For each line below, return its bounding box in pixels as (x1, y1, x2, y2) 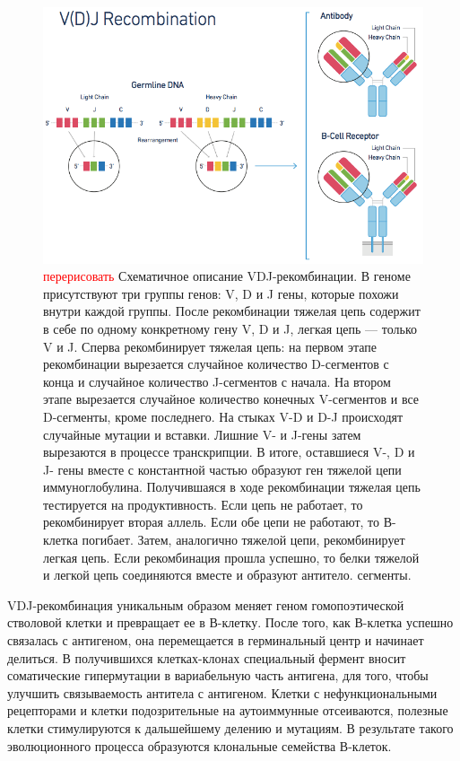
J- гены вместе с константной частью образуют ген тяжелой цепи (43, 459, 402, 478)
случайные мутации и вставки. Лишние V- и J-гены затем (43, 424, 361, 443)
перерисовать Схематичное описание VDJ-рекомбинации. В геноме (43, 267, 411, 285)
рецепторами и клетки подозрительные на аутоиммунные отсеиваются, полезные (7, 701, 448, 720)
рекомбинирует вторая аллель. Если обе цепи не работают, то (43, 512, 380, 531)
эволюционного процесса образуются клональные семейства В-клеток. (7, 736, 392, 755)
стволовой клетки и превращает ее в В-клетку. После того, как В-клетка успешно (7, 613, 454, 632)
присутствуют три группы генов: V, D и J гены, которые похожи (43, 284, 399, 302)
